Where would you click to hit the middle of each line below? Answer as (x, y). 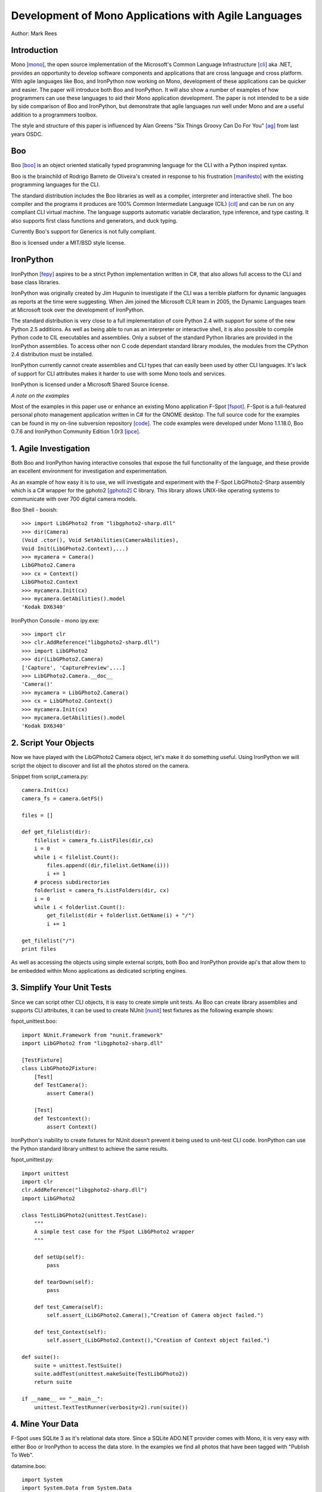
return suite (53, 1382)
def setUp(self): (59, 1257)
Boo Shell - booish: (34, 510)
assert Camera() (70, 1093)
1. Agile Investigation (50, 448)
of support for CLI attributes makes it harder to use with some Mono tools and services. (119, 374)
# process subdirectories (72, 882)
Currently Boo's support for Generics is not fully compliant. (83, 232)
